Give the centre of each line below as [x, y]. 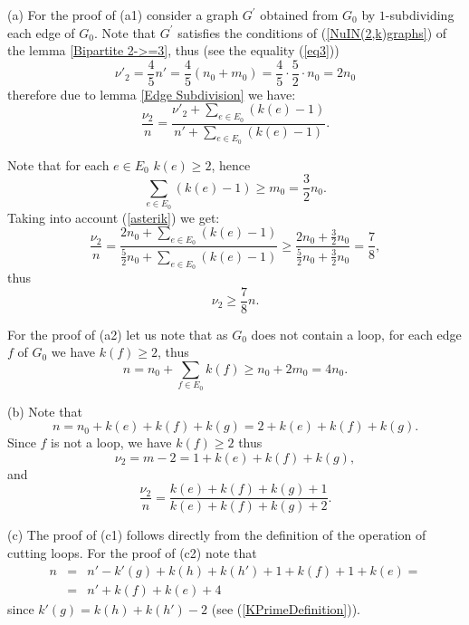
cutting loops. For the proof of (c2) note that [132, 553]
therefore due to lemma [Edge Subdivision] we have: [152, 94]
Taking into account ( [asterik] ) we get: [114, 217]
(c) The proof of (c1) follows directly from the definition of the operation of [217, 535]
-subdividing [420, 14]
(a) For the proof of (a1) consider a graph [123, 14]
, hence [231, 164]
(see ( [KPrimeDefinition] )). [286, 608]
